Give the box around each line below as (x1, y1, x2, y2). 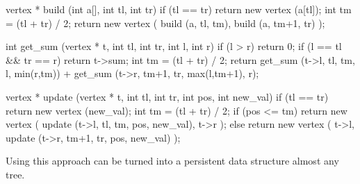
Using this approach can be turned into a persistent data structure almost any (6, 153, 339, 168)
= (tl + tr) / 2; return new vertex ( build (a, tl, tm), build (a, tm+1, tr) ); (6, 15, 325, 30)
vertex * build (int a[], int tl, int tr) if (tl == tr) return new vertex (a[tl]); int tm (6, 2, 352, 16)
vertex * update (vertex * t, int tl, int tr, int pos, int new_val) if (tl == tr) (6, 89, 329, 103)
